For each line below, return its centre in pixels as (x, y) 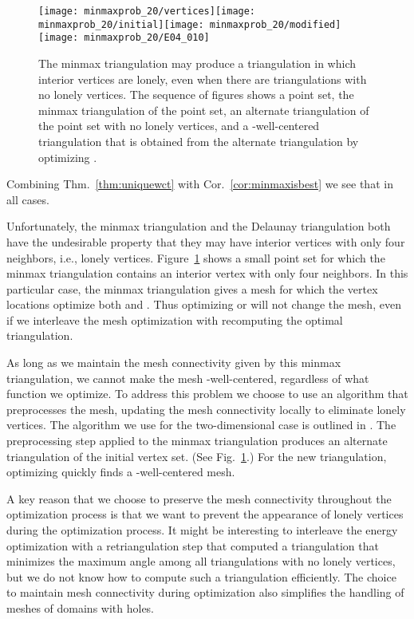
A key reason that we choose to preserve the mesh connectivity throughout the (199, 498)
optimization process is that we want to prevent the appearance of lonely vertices (205, 514)
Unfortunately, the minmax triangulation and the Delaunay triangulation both (199, 226)
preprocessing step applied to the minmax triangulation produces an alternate (197, 441)
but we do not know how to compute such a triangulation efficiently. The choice (201, 576)
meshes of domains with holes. (81, 607)
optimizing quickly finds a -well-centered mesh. (121, 472)
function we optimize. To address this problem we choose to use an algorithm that (207, 394)
